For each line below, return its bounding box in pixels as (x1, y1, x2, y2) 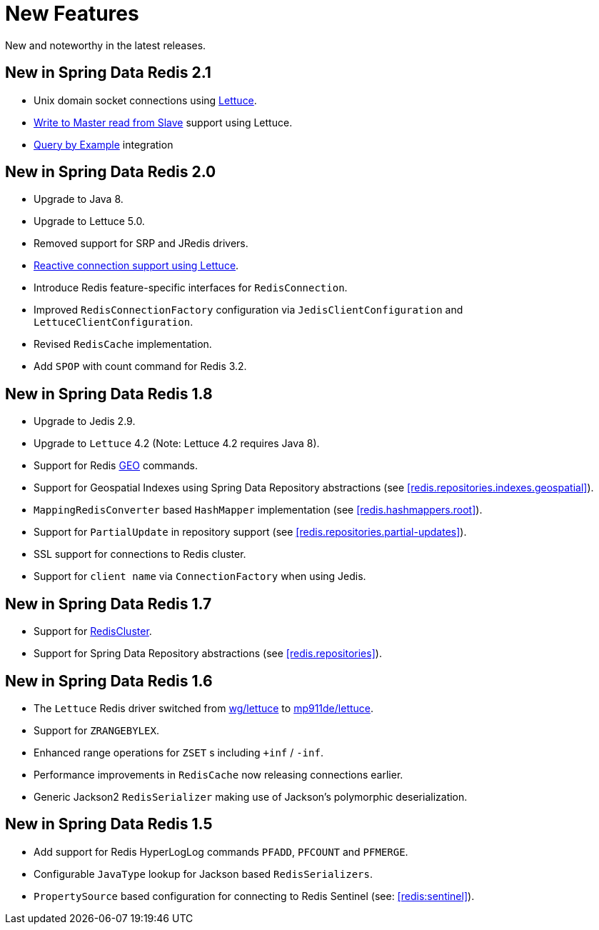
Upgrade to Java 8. (34, 193, 124, 206)
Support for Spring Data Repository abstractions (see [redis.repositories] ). (34, 647, 382, 660)
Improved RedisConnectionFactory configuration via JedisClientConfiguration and (34, 304, 463, 316)
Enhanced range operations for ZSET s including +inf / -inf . (34, 746, 323, 759)
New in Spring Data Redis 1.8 (5, 384, 213, 403)
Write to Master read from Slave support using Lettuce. (34, 116, 293, 129)
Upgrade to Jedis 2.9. (34, 415, 136, 428)
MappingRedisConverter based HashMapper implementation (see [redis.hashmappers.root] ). (34, 504, 483, 516)
